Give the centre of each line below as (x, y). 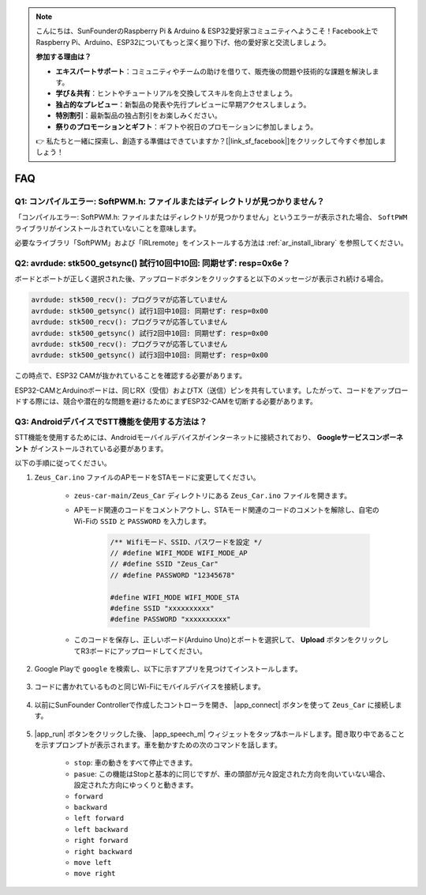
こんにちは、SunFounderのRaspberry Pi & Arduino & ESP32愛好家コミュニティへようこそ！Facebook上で (207, 31)
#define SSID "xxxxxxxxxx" (162, 608)
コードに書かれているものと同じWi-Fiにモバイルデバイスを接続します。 (150, 686)
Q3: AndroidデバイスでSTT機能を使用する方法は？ (111, 421)
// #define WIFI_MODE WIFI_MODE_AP (179, 553)
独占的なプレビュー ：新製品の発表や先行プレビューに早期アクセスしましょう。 (183, 104)
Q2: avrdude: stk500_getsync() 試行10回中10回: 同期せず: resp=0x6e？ (153, 263)
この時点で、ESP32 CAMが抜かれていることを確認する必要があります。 (131, 376)
